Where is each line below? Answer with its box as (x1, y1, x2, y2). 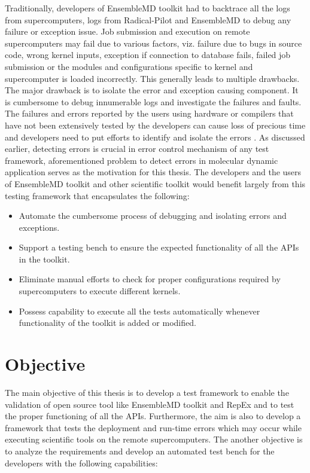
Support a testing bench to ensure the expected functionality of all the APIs (19, 241, 299, 254)
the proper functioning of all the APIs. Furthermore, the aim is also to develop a (5, 410, 301, 422)
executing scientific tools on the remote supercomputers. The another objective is (5, 433, 303, 445)
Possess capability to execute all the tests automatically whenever (19, 304, 260, 317)
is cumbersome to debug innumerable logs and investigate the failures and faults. (5, 95, 302, 108)
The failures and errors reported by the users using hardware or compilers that (5, 107, 294, 120)
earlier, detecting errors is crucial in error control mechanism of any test (5, 142, 269, 155)
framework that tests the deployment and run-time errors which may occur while (5, 421, 302, 434)
